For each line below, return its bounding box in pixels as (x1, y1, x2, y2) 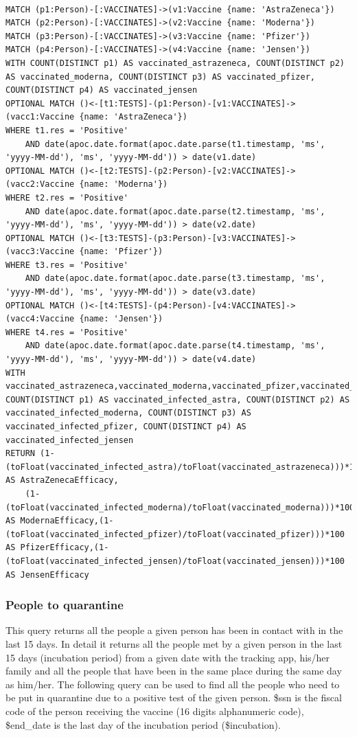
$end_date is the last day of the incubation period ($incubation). (5, 717, 281, 732)
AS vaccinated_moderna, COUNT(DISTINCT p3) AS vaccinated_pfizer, (5, 71, 316, 82)
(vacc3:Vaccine (5, 247, 75, 257)
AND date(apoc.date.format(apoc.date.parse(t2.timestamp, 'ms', (25, 206, 325, 216)
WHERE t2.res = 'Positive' (5, 192, 128, 203)
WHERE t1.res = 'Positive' (5, 125, 128, 135)
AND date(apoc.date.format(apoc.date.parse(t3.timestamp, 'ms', (25, 273, 325, 284)
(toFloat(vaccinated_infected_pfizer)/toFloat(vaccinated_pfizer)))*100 (5, 529, 345, 539)
